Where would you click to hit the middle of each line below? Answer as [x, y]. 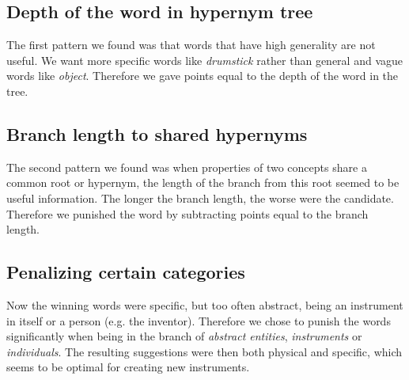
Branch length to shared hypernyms [157, 133]
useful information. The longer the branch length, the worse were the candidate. [200, 198]
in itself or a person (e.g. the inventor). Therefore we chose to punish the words [199, 320]
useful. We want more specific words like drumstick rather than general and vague [205, 60]
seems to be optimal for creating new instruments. [128, 367]
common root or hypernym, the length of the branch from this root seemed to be [203, 182]
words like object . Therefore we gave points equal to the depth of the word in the [203, 76]
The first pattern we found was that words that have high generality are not [191, 45]
